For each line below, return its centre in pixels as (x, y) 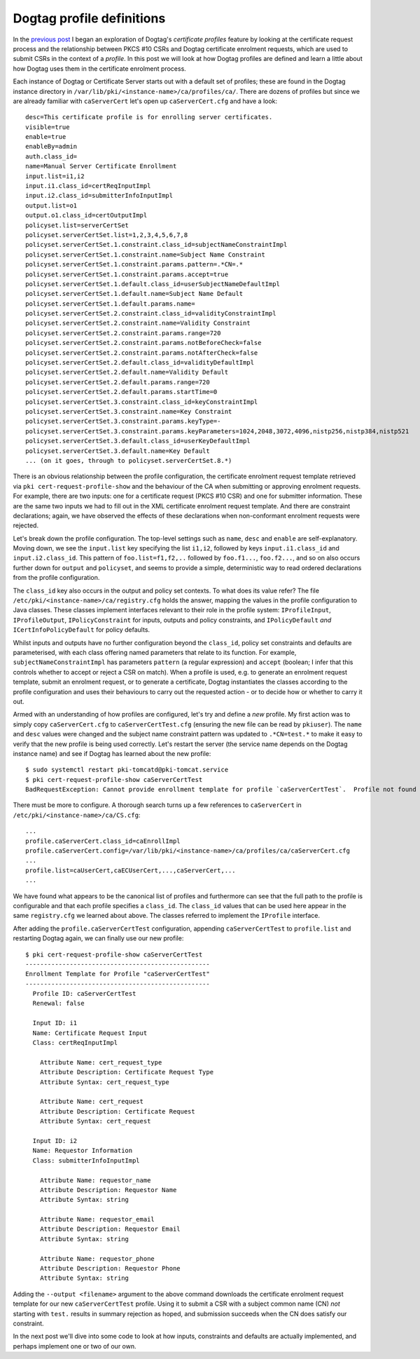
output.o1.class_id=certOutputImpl (86, 215)
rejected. (26, 525)
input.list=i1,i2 (55, 176)
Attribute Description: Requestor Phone (110, 1269)
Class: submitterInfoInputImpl (86, 1160)
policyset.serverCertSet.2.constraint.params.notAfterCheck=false (142, 353)
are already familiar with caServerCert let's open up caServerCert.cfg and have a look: (145, 101)
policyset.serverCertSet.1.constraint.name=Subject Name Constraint (145, 255)
